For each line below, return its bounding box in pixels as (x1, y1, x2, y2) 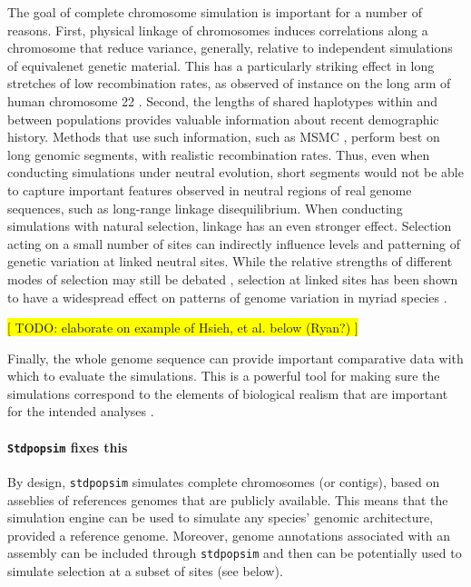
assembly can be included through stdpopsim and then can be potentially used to (7, 543, 462, 562)
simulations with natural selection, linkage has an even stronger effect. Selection (7, 216, 452, 235)
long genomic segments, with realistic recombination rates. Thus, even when (7, 144, 430, 164)
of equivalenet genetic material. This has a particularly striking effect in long (7, 55, 435, 75)
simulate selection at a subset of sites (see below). (7, 562, 283, 581)
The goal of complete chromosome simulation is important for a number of (7, 3, 422, 21)
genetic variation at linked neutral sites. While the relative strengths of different (7, 252, 453, 271)
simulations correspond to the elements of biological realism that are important (7, 383, 448, 403)
